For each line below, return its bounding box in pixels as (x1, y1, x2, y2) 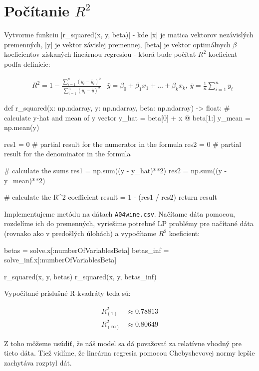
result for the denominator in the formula (4, 148, 131, 159)
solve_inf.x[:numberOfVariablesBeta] (4, 254, 117, 265)
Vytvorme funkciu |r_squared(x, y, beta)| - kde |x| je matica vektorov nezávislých (4, 29, 254, 40)
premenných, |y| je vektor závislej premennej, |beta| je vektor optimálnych (4, 39, 231, 49)
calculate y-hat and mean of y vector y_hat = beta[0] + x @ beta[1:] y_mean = (4, 112, 251, 123)
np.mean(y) (4, 122, 39, 132)
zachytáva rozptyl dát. (4, 357, 72, 368)
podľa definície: (4, 58, 50, 69)
